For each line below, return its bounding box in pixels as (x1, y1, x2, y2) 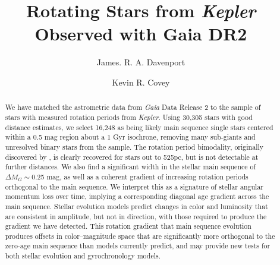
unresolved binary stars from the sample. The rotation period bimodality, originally (5, 141, 264, 152)
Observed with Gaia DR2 (34, 21, 247, 46)
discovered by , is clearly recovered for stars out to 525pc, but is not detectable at (5, 152, 259, 162)
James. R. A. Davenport (96, 56, 185, 68)
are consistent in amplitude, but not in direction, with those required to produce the (5, 211, 267, 221)
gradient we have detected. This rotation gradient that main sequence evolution (5, 221, 251, 231)
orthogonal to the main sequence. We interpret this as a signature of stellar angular (5, 181, 264, 191)
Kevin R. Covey (112, 75, 170, 88)
